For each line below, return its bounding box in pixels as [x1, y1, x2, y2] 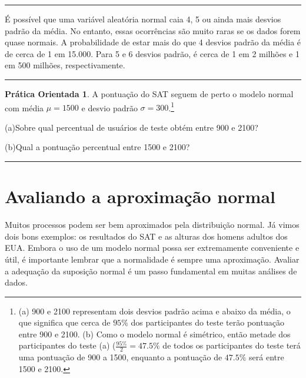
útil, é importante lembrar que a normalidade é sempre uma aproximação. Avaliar [5, 253, 300, 265]
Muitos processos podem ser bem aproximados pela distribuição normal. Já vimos [5, 218, 300, 231]
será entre [249, 351, 284, 363]
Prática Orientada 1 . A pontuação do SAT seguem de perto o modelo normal [5, 87, 294, 100]
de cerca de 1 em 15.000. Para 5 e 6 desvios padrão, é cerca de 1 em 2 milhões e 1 [5, 47, 300, 59]
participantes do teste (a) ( [18, 339, 116, 352]
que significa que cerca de [18, 316, 111, 329]
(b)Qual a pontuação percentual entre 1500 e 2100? [5, 141, 190, 153]
